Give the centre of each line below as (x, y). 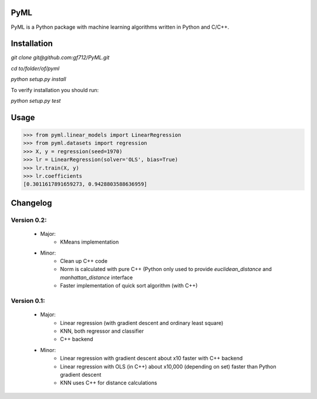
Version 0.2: (29, 220)
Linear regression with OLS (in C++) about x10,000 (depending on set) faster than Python (168, 366)
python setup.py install (38, 79)
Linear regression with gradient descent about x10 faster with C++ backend (151, 359)
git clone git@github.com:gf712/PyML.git (60, 58)
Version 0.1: (28, 301)
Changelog (31, 203)
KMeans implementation (90, 242)
